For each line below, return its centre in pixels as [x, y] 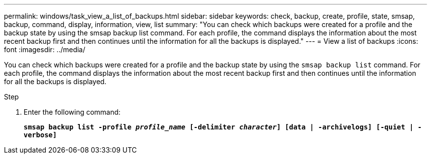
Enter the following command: [72, 112]
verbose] [40, 135]
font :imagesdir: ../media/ [45, 49]
